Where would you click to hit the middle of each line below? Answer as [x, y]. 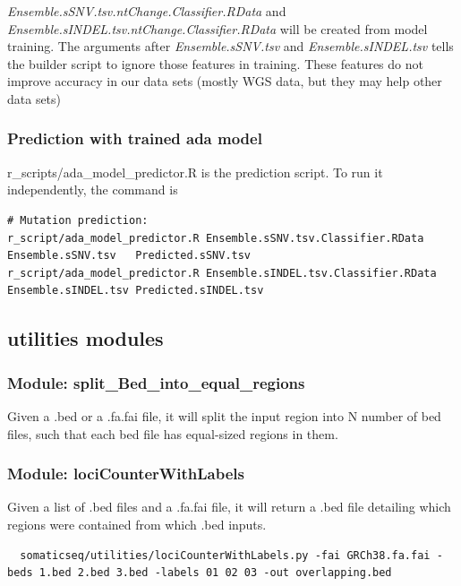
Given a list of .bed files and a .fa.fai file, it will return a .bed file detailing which [229, 507]
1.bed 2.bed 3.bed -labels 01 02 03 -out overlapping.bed [215, 573]
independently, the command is [93, 190]
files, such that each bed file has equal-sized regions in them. [173, 433]
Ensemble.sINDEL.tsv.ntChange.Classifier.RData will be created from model [218, 28]
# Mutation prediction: [78, 220]
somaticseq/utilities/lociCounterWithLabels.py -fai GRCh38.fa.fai [225, 555]
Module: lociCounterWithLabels [126, 474]
